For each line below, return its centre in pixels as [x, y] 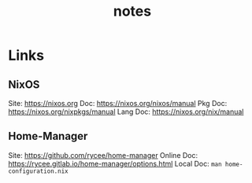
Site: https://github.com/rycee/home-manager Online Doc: [103, 155]
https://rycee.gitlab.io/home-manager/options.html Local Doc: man [115, 163]
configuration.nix [38, 171]
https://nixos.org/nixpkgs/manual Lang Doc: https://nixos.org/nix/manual [126, 112]
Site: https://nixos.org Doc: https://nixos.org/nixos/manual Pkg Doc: [118, 103]
